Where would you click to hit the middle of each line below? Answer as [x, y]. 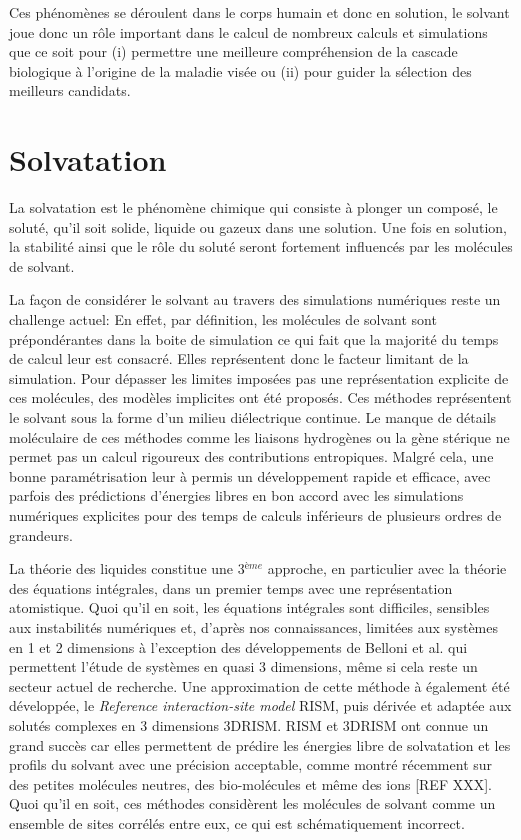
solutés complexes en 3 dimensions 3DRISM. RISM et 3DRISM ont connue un [249, 724]
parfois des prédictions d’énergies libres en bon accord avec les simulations [236, 495]
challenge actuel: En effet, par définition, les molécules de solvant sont [223, 319]
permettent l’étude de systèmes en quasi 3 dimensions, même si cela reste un [243, 666]
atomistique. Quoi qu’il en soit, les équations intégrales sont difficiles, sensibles [249, 607]
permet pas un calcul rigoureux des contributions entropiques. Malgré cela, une [251, 456]
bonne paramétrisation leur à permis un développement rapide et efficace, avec [250, 475]
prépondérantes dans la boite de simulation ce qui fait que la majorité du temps [254, 338]
